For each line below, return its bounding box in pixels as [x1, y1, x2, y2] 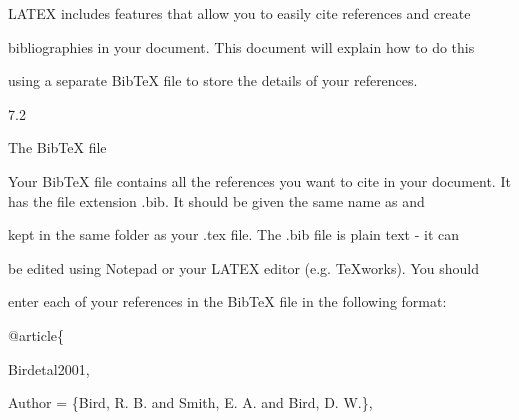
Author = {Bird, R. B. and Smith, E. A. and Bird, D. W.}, [8, 392, 373, 413]
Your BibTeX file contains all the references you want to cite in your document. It [8, 170, 511, 191]
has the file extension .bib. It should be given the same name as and [8, 190, 425, 211]
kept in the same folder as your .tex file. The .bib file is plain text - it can [8, 224, 460, 245]
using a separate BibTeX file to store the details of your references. [8, 70, 418, 91]
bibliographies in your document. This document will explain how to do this [8, 36, 475, 57]
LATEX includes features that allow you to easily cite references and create [8, 3, 471, 23]
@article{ [8, 324, 65, 345]
